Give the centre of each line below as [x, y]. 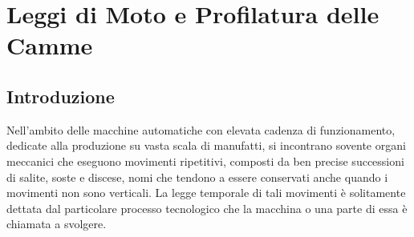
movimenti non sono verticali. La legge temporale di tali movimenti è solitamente [206, 193]
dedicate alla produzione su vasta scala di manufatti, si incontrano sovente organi [206, 145]
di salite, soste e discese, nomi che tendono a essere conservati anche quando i [197, 177]
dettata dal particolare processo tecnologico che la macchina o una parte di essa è [207, 208]
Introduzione [61, 96]
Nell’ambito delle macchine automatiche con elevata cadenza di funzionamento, [201, 129]
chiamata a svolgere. [57, 224]
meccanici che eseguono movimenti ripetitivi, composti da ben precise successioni [205, 161]
